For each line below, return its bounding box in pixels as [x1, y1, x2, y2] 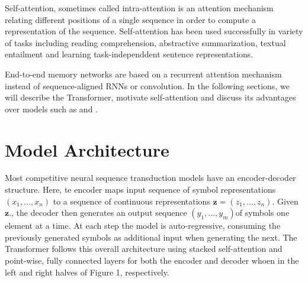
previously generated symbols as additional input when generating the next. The [5, 231, 297, 243]
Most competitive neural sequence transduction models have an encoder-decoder [5, 171, 296, 184]
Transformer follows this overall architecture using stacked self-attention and [5, 242, 283, 255]
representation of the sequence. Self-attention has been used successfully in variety [5, 25, 303, 37]
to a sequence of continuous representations [53, 195, 210, 207]
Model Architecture [5, 137, 169, 161]
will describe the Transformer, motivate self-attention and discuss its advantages [5, 91, 296, 103]
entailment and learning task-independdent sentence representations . [5, 48, 254, 60]
